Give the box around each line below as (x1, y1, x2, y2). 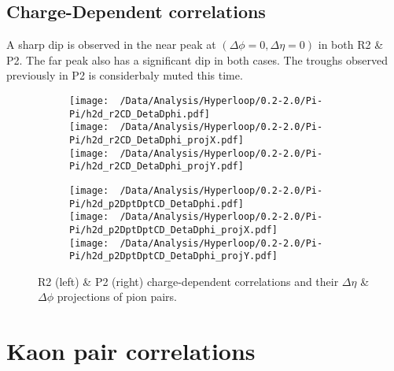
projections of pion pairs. (57, 288, 178, 305)
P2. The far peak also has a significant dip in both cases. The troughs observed (6, 51, 388, 68)
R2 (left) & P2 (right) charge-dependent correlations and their (38, 273, 339, 289)
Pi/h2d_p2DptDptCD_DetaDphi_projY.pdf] (69, 250, 278, 262)
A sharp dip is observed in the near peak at (6, 36, 216, 53)
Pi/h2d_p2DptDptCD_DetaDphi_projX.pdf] (69, 224, 278, 236)
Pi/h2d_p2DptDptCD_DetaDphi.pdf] (69, 198, 244, 210)
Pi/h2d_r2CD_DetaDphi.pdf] (69, 108, 210, 120)
